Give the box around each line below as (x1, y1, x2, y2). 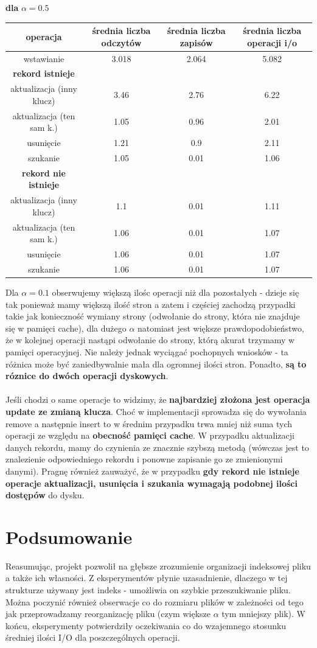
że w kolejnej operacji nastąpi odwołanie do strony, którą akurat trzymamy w (5, 333, 295, 346)
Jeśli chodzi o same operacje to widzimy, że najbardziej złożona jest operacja (5, 393, 310, 406)
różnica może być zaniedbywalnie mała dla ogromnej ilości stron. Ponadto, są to (5, 357, 307, 370)
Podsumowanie (5, 524, 133, 549)
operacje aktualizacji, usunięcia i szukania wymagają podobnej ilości (5, 476, 298, 489)
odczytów (101, 36, 142, 49)
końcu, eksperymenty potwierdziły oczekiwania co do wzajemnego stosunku (5, 619, 287, 632)
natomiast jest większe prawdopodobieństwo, (138, 321, 304, 334)
